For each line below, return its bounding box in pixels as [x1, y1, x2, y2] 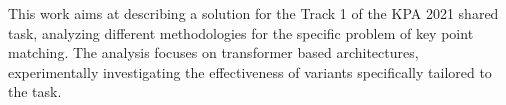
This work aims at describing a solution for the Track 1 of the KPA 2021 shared [8, 3, 499, 23]
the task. [8, 81, 62, 102]
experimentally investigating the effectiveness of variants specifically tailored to [8, 61, 492, 82]
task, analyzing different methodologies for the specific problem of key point [8, 22, 474, 43]
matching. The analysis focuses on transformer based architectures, [8, 42, 419, 63]
